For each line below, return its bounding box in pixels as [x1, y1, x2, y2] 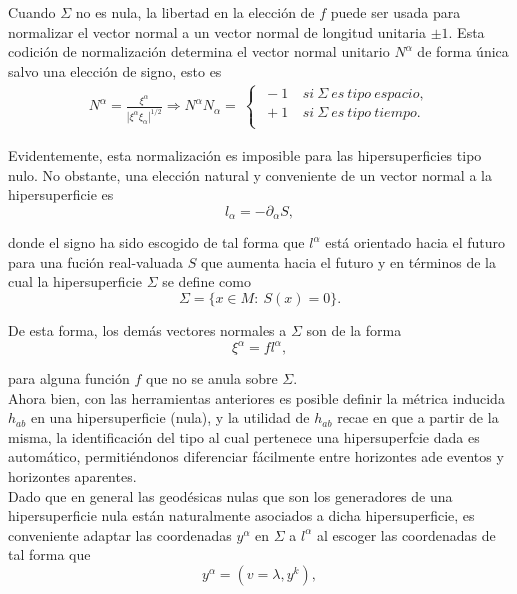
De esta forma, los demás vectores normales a [8, 320, 287, 341]
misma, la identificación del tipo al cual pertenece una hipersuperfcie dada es [8, 426, 480, 447]
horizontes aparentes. [8, 466, 137, 487]
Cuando [8, 2, 56, 22]
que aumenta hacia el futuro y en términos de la [201, 251, 496, 272]
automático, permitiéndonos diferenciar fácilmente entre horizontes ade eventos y [8, 446, 504, 467]
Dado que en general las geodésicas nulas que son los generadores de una [8, 485, 453, 506]
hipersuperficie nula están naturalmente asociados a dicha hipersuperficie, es [8, 505, 475, 526]
